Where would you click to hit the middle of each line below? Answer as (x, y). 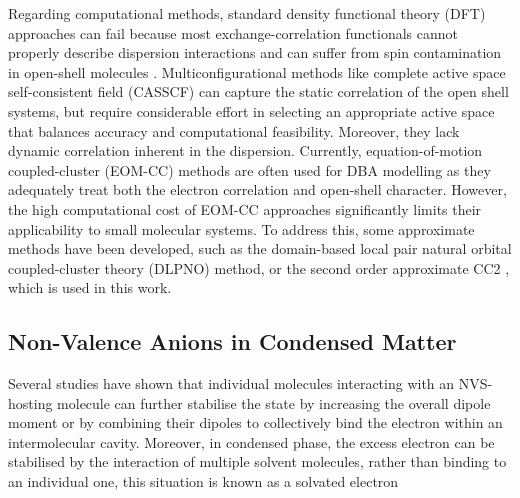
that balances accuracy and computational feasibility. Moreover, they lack (234, 130)
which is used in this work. (90, 287)
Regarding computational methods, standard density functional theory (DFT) (247, 13)
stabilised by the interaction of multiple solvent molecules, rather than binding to (257, 461)
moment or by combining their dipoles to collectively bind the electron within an (255, 422)
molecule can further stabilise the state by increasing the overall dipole (274, 402)
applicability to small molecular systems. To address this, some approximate (241, 228)
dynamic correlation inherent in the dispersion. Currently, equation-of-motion (245, 150)
